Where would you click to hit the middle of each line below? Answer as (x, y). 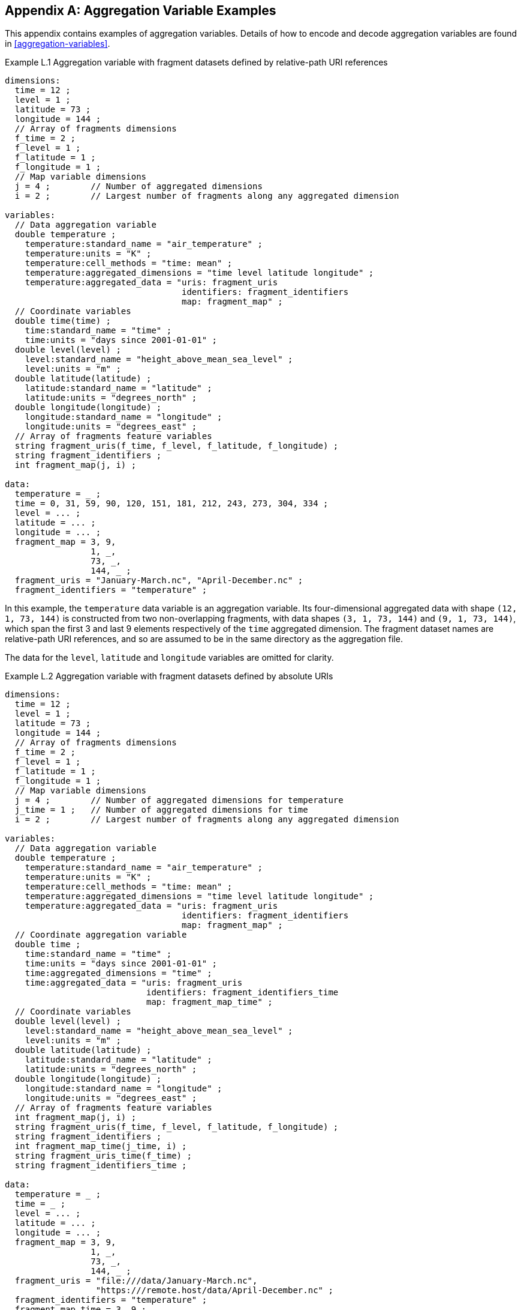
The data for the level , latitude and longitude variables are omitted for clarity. (169, 658)
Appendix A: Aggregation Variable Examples (141, 11)
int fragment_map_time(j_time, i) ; (101, 1146)
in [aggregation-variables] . (58, 44)
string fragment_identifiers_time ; (101, 1166)
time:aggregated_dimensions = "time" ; (118, 973)
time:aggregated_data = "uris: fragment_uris (134, 983)
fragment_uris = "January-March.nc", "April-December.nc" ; (159, 581)
